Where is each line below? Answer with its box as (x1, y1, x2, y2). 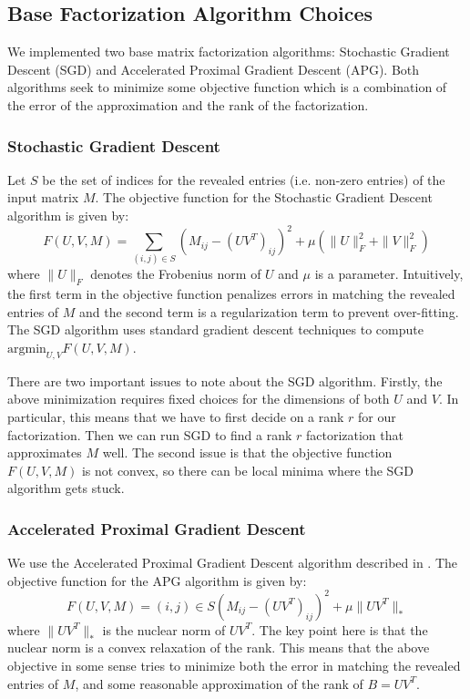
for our (358, 406, 396, 426)
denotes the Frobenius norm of (90, 264, 261, 283)
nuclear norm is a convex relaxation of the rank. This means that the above (7, 638, 430, 657)
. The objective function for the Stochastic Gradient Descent (95, 188, 433, 207)
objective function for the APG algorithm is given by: (7, 571, 307, 590)
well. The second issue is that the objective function (102, 443, 393, 462)
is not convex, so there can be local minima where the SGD (81, 460, 414, 479)
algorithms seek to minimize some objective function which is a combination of (7, 77, 447, 97)
